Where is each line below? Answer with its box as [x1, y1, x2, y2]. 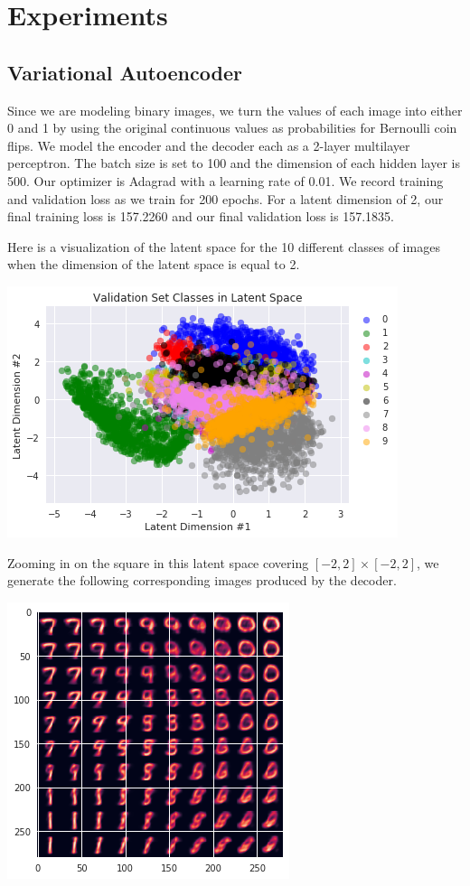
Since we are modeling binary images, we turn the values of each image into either [7, 100, 463, 119]
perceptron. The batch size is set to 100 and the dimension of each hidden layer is [7, 154, 460, 173]
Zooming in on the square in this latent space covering [7, 553, 309, 572]
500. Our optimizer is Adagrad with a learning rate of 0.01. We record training [7, 171, 444, 190]
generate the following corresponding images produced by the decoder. [7, 571, 397, 590]
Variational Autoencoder [7, 58, 242, 86]
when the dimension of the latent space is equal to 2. [7, 255, 300, 274]
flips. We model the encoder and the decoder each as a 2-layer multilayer [7, 135, 410, 154]
